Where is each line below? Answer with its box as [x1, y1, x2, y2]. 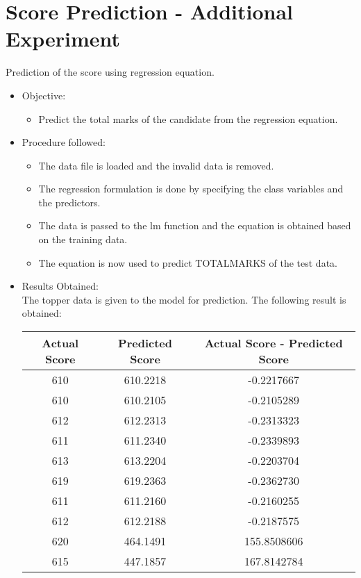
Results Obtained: [22, 279, 99, 293]
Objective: [22, 88, 66, 102]
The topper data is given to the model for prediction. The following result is [22, 292, 346, 306]
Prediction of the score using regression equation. [6, 65, 215, 79]
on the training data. [38, 232, 128, 247]
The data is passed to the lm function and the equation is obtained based [38, 218, 351, 233]
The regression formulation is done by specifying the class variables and [38, 181, 344, 196]
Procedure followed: [22, 135, 106, 149]
